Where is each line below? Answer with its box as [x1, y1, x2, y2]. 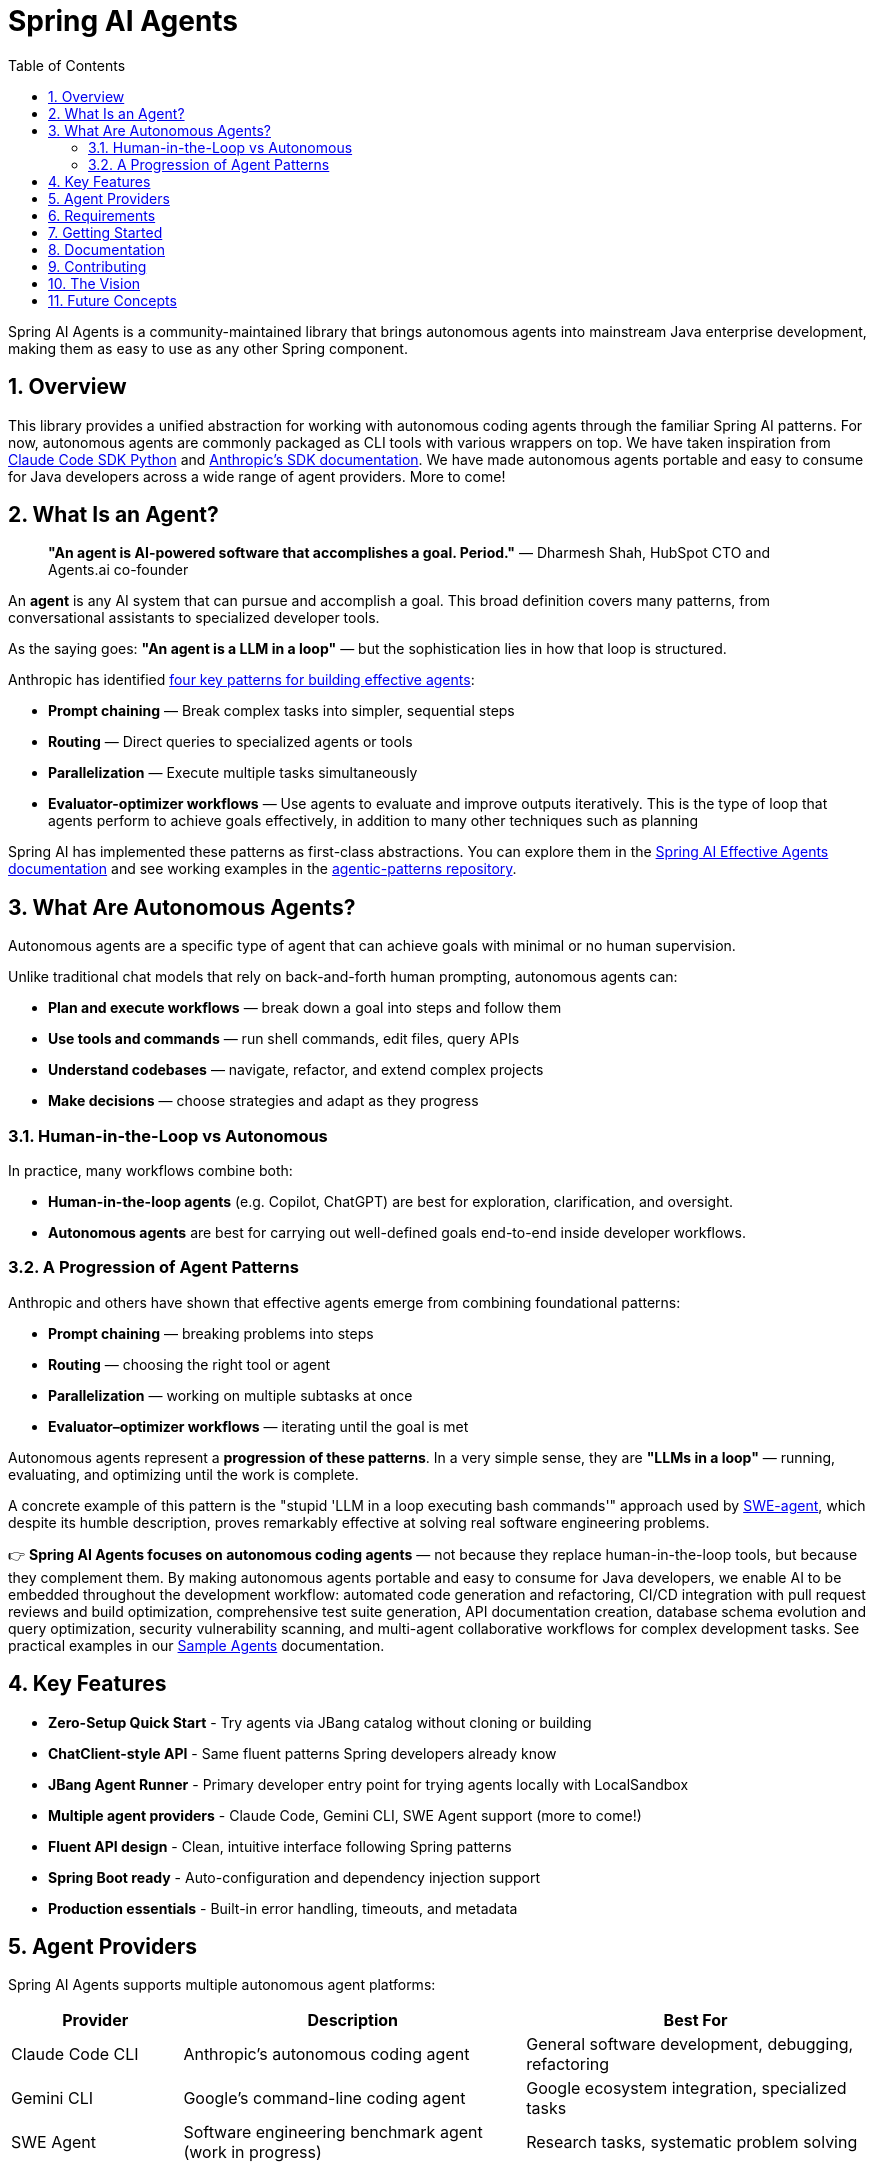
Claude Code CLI [11, 2044, 139, 2065]
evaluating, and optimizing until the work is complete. [8, 1465, 359, 1483]
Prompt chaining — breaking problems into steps [48, 1324, 374, 1342]
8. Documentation [48, 240, 165, 258]
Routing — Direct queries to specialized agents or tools [48, 733, 413, 751]
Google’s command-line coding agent [183, 2088, 466, 2109]
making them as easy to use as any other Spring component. [8, 339, 408, 357]
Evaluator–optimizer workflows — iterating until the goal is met [48, 1417, 469, 1435]
